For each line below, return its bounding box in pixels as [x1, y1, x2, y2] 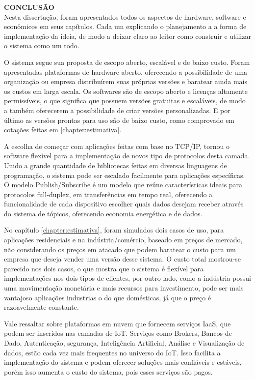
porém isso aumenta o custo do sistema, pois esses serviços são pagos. [4, 366, 213, 377]
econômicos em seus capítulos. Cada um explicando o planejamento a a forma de [4, 21, 247, 31]
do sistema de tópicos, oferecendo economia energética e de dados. [4, 208, 203, 218]
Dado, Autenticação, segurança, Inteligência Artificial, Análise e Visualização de [4, 338, 245, 348]
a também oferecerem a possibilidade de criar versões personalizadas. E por [4, 105, 230, 115]
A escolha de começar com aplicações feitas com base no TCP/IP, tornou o [4, 141, 229, 151]
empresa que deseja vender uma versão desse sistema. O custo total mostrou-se [4, 254, 241, 264]
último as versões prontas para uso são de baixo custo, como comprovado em [4, 115, 235, 125]
